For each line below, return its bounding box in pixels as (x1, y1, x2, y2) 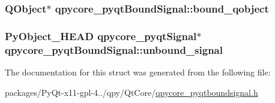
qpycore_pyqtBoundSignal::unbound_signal (5, 42, 223, 57)
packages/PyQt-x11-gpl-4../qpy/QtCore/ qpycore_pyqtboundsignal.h (5, 86, 258, 98)
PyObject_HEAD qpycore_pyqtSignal (5, 28, 197, 43)
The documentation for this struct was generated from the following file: (5, 65, 271, 78)
